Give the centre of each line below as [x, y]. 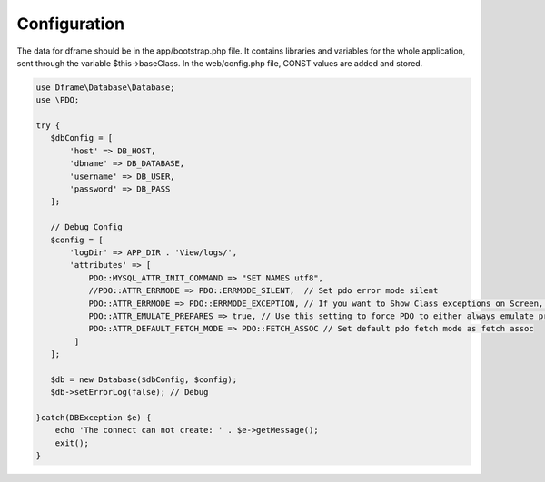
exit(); [72, 443]
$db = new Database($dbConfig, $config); [144, 379]
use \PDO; [58, 100]
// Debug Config [86, 227]
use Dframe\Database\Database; [106, 87]
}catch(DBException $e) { [94, 418]
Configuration [71, 24]
